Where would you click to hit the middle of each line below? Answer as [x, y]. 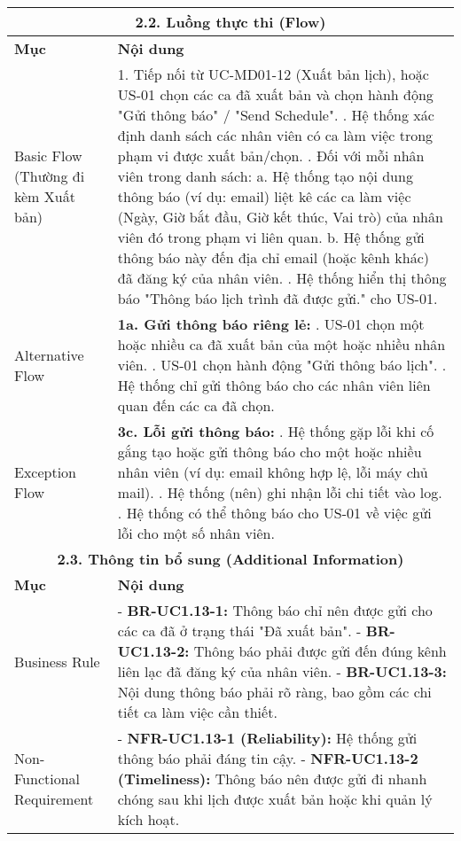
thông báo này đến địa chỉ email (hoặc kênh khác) [273, 257]
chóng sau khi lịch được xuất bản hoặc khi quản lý [275, 799]
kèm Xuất [45, 196]
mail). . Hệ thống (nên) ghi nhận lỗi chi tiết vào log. [280, 492]
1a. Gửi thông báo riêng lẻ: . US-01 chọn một [271, 324]
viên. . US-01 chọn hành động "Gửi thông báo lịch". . [282, 365]
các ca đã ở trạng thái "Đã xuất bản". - [239, 631]
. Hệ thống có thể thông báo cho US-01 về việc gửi [274, 513]
